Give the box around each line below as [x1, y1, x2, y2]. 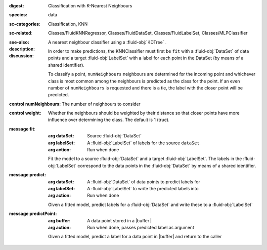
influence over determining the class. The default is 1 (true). [48, 117, 170, 123]
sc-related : [9, 30, 33, 36]
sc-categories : [9, 21, 41, 27]
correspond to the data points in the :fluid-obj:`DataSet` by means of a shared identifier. [77, 163, 256, 168]
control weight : [9, 110, 42, 116]
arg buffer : [48, 217, 71, 223]
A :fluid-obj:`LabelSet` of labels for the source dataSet [87, 140, 200, 146]
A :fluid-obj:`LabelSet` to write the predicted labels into [87, 185, 199, 191]
